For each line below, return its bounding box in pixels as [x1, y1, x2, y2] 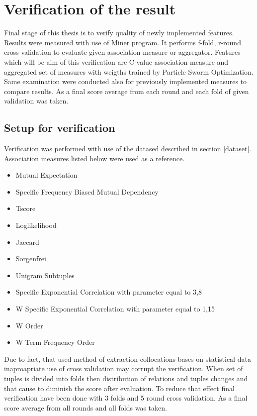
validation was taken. [4, 96, 69, 106]
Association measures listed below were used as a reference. [4, 153, 185, 163]
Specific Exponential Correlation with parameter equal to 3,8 [15, 287, 202, 297]
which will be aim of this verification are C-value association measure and [4, 56, 229, 67]
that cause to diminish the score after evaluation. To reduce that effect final [4, 383, 235, 393]
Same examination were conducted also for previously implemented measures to [4, 76, 247, 87]
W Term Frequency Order [15, 337, 95, 347]
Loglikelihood [15, 220, 57, 230]
